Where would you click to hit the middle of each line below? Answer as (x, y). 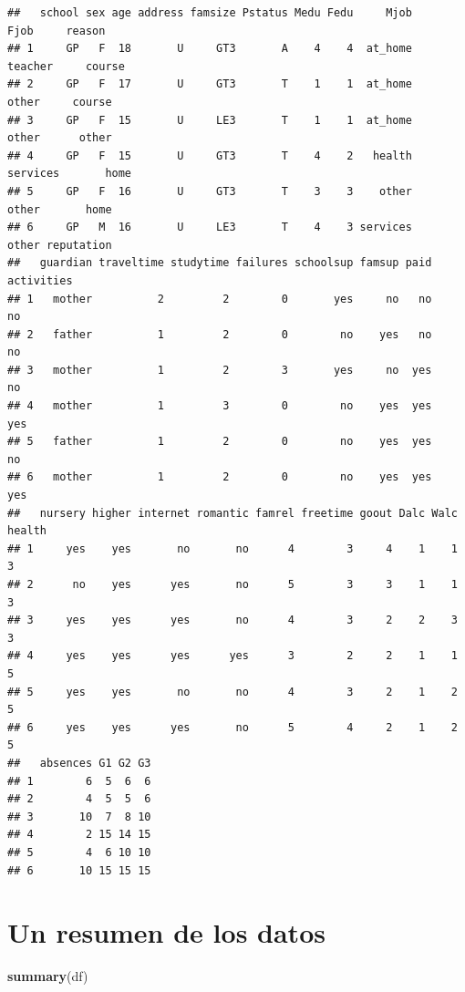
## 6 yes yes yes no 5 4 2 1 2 (232, 727)
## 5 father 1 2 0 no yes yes (220, 442)
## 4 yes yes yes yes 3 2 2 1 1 (232, 656)
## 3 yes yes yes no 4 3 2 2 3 (232, 620)
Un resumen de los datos (166, 932)
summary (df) (48, 976)
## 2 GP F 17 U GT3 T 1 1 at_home (210, 84)
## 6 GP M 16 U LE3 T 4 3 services (210, 227)
